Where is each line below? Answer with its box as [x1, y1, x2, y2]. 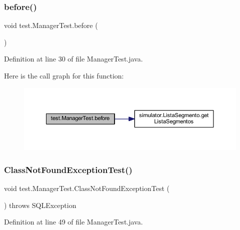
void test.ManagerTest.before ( [4, 20, 98, 30]
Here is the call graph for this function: [4, 70, 124, 80]
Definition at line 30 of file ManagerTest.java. [4, 53, 143, 64]
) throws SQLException [4, 199, 76, 210]
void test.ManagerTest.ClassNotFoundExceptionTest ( [4, 182, 170, 193]
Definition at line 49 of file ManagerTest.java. [4, 216, 143, 227]
